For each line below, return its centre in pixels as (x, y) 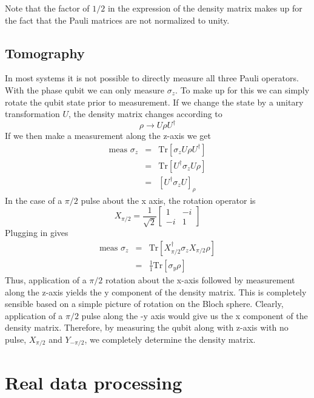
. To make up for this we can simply (242, 89)
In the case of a (34, 200)
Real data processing (94, 382)
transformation (32, 114)
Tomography (45, 52)
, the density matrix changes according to (145, 114)
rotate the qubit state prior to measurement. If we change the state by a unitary (154, 102)
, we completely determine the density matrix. (170, 339)
